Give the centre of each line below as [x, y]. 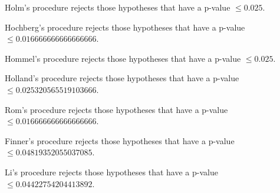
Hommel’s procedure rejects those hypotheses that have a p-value [123, 58]
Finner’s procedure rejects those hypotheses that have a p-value [120, 140]
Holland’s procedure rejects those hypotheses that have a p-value [122, 78]
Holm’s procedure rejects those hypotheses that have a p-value [118, 7]
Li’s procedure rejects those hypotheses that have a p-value [111, 172]
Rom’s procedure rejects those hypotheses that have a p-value [116, 109]
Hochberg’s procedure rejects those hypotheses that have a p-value [125, 27]
